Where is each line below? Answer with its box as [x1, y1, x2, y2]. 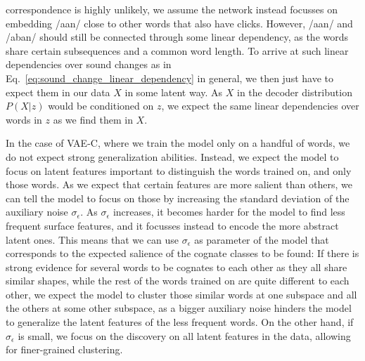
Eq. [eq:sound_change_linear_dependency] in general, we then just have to [6, 70, 333, 85]
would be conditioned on [48, 98, 154, 113]
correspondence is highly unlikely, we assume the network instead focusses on [6, 2, 338, 16]
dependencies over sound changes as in [6, 57, 172, 72]
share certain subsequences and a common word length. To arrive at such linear [6, 43, 349, 58]
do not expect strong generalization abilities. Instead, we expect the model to [6, 149, 339, 164]
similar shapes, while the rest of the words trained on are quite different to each [6, 273, 350, 288]
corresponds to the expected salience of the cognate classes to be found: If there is [6, 246, 359, 261]
